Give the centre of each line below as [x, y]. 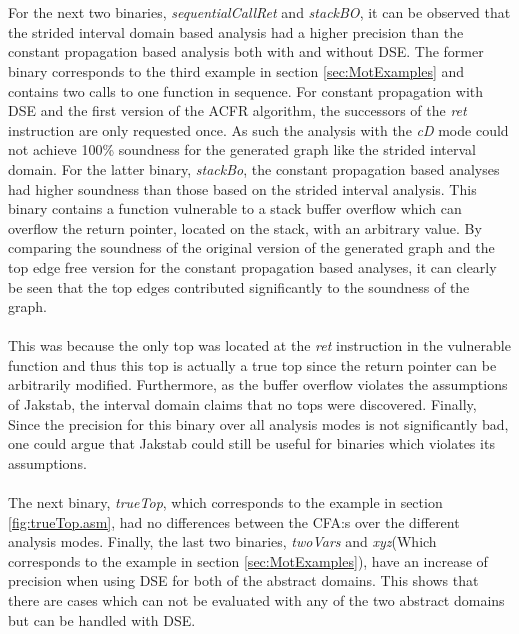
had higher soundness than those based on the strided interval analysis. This [242, 188]
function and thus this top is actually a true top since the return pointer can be [252, 364]
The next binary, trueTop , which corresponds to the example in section [225, 502]
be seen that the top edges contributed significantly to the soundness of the [239, 286]
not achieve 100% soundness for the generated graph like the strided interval [242, 149]
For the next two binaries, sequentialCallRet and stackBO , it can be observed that [259, 12]
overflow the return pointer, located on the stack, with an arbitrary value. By [245, 227]
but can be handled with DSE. [102, 619]
